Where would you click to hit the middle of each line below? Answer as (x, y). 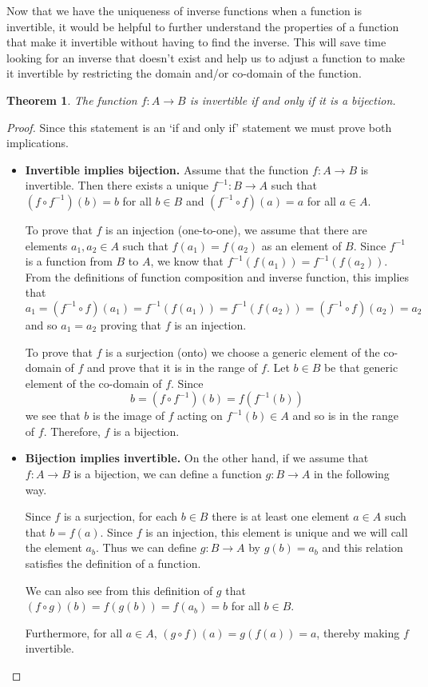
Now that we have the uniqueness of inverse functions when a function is (184, 10)
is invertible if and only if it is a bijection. (293, 100)
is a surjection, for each (121, 516)
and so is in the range (345, 415)
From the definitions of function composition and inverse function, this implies (217, 276)
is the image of (129, 415)
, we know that (187, 261)
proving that (131, 324)
